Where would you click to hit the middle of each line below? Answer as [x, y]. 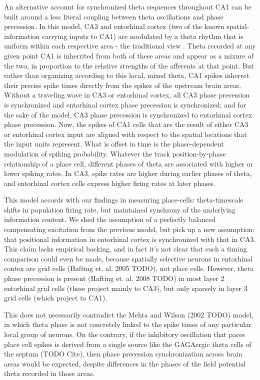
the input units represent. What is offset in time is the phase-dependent [114, 144]
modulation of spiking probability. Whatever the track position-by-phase [115, 153]
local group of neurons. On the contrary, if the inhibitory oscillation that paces [125, 334]
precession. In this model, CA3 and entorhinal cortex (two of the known [114, 26]
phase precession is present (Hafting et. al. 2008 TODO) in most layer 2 [114, 278]
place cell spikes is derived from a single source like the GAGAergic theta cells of [128, 344]
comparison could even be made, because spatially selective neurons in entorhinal [128, 258]
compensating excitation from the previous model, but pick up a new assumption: [129, 229]
